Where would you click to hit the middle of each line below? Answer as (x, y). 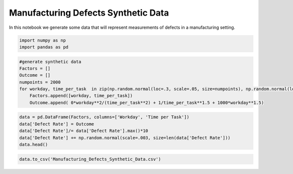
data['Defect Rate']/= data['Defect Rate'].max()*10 (84, 131)
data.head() (34, 144)
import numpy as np (42, 40)
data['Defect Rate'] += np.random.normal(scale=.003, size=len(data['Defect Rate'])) (125, 138)
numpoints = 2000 (40, 82)
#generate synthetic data (50, 62)
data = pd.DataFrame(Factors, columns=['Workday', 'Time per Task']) (104, 117)
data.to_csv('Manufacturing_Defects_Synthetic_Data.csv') (90, 159)
